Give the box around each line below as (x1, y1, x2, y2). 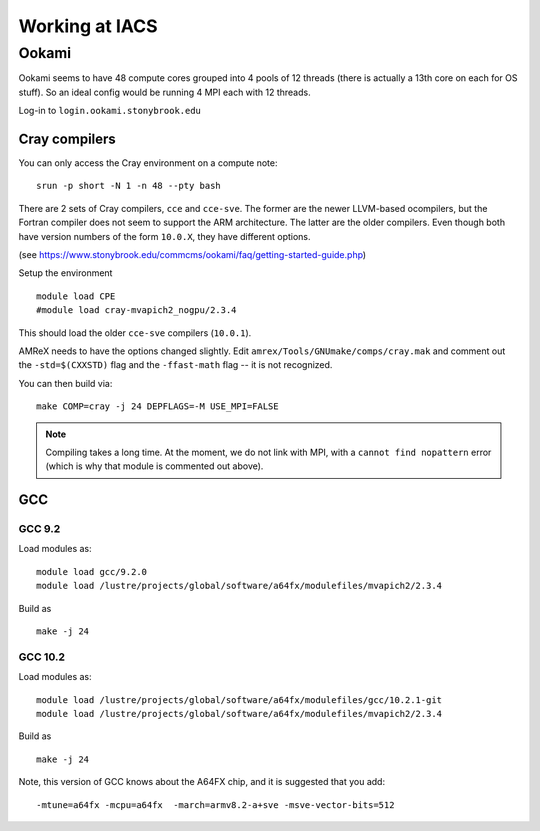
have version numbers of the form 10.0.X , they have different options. (18, 230, 311, 242)
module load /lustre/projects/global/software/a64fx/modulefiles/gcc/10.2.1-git (36, 694, 443, 705)
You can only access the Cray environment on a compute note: (18, 157, 278, 169)
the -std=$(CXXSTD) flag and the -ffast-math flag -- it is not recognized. (18, 359, 333, 371)
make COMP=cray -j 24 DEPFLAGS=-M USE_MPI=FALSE (36, 401, 279, 412)
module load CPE (36, 290, 116, 302)
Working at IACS (18, 15, 159, 37)
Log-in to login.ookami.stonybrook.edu (18, 105, 202, 117)
